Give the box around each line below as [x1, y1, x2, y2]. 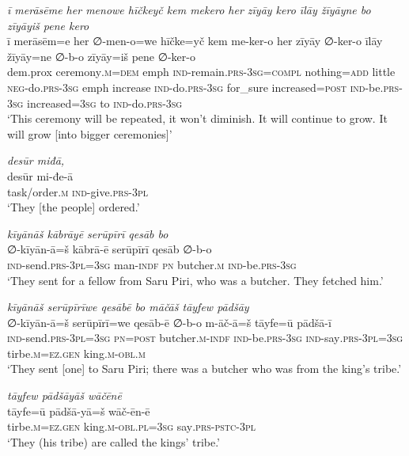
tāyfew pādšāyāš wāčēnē [7, 387, 122, 404]
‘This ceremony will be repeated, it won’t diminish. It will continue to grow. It [7, 110, 388, 127]
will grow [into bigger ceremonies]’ [7, 125, 172, 142]
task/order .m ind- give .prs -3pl [7, 183, 148, 199]
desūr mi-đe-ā [7, 167, 74, 184]
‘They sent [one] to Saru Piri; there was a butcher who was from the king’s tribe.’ [7, 360, 402, 377]
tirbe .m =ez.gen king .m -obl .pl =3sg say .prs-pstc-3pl [7, 418, 256, 435]
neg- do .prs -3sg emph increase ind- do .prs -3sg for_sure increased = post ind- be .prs [7, 78, 400, 95]
